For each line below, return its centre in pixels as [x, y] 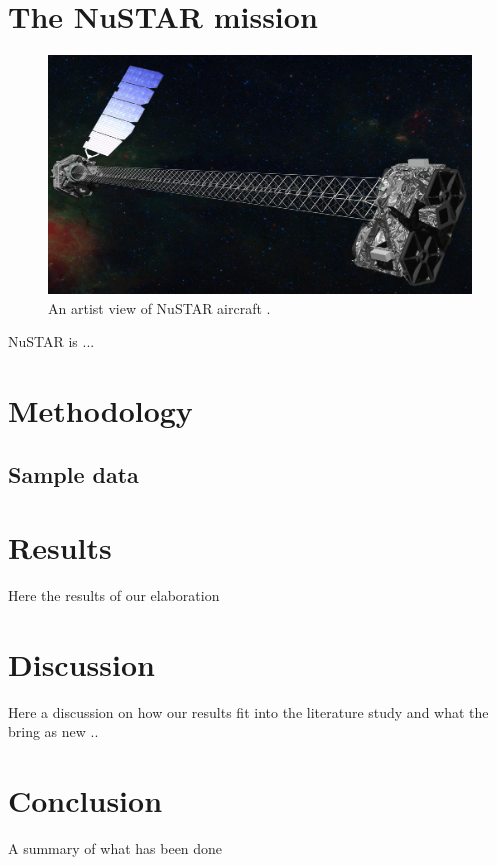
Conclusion [85, 800]
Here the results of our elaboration [114, 595]
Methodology [100, 410]
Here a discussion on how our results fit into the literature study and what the [248, 711]
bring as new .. [53, 731]
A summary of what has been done [115, 848]
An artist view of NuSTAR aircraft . [159, 307]
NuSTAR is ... [51, 341]
